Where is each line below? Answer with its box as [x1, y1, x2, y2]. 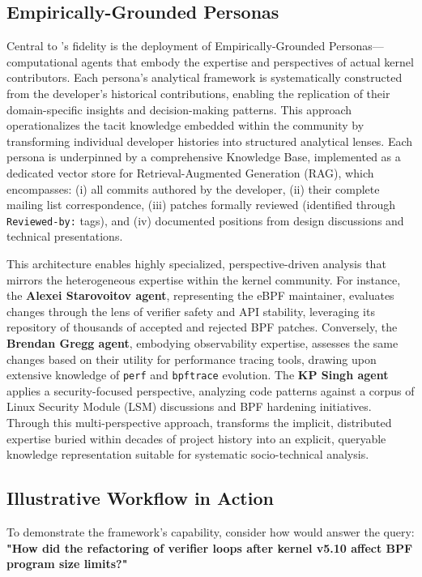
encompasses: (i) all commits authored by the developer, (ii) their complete [6, 180, 380, 197]
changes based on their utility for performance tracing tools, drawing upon [6, 350, 377, 367]
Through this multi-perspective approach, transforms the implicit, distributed [6, 413, 392, 430]
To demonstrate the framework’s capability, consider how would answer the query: [6, 523, 415, 540]
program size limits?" [6, 555, 128, 572]
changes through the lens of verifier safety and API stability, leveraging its [6, 302, 375, 319]
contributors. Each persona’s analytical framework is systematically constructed [6, 69, 403, 86]
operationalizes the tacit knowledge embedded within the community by [6, 117, 364, 134]
